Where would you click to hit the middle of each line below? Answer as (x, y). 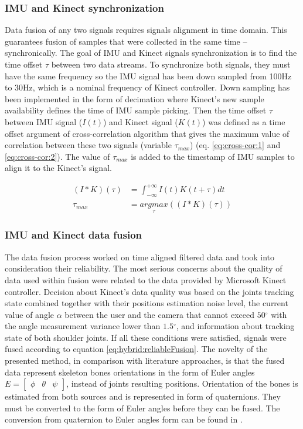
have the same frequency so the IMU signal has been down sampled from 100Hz (148, 76)
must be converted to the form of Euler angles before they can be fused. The (142, 408)
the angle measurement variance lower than (83, 326)
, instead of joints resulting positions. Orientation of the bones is (182, 383)
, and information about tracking (235, 326)
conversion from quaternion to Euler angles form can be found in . (124, 419)
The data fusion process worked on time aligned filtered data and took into (140, 257)
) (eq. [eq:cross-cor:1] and (235, 145)
